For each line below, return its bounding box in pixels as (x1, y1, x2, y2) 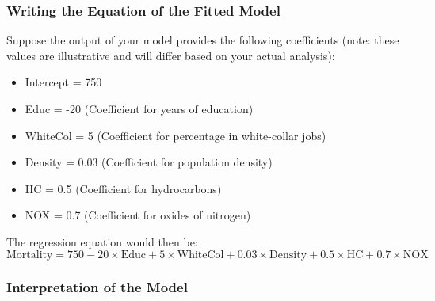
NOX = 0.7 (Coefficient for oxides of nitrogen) (25, 207, 251, 223)
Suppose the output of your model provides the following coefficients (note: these (6, 32, 399, 48)
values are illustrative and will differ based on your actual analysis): (6, 47, 335, 63)
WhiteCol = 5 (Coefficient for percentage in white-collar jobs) (25, 127, 326, 143)
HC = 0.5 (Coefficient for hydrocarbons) (25, 180, 222, 196)
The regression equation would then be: (6, 233, 198, 250)
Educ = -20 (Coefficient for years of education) (25, 101, 254, 116)
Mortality (6, 249, 53, 261)
